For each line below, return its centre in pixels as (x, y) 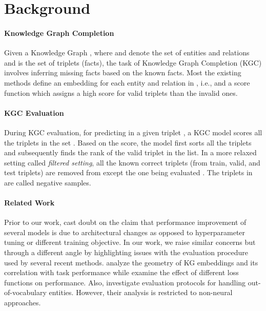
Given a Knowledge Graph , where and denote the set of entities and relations (127, 53)
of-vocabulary (25, 292)
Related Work (29, 203)
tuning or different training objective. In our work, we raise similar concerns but (130, 242)
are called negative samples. (48, 182)
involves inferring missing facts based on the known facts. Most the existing (123, 72)
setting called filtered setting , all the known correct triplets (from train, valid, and (132, 162)
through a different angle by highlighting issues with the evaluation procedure (126, 252)
